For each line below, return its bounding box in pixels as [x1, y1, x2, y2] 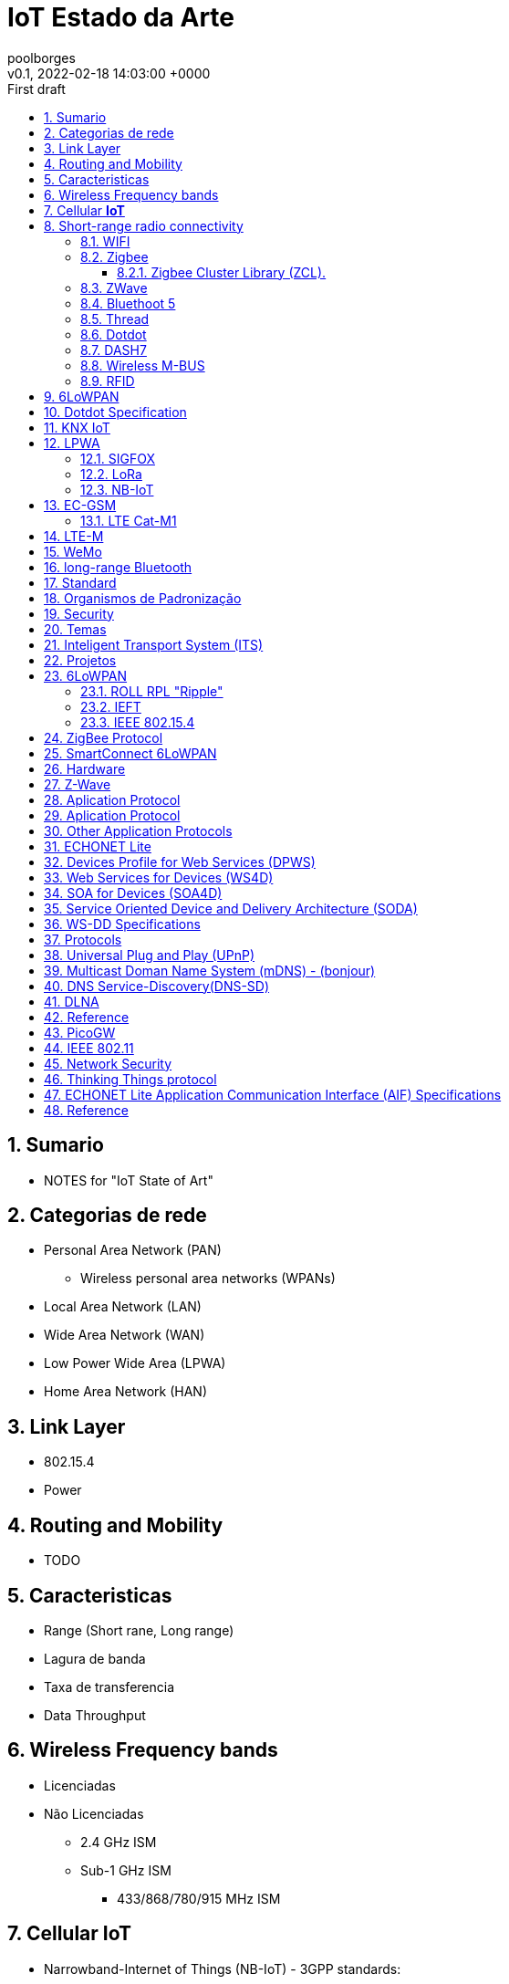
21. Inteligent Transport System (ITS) [44, 636, 264, 653]
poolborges [7, 49, 76, 66]
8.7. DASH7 [80, 341, 147, 358]
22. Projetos [44, 652, 117, 668]
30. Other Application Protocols [44, 822, 233, 839]
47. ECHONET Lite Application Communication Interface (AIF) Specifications [44, 1086, 502, 1102]
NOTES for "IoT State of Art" [44, 1172, 213, 1188]
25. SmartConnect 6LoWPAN [44, 745, 217, 761]
